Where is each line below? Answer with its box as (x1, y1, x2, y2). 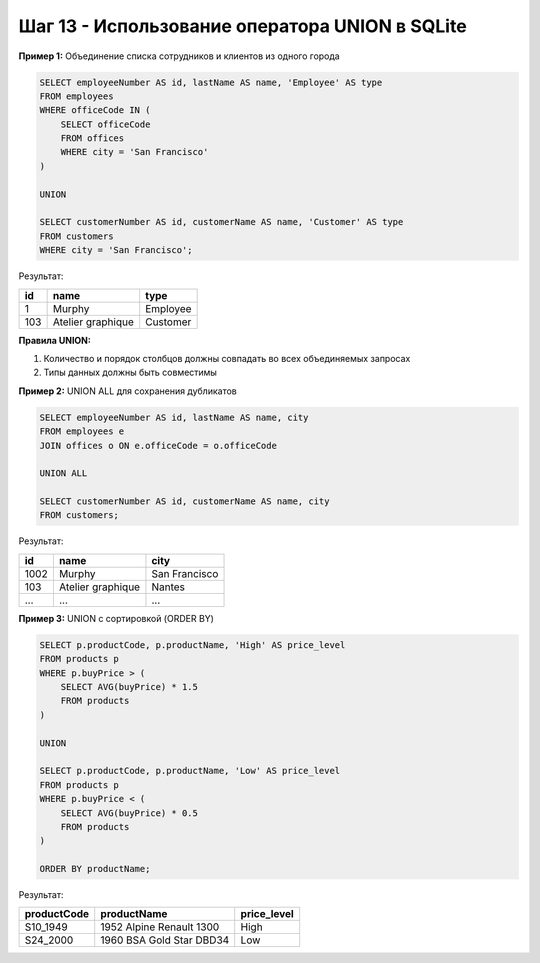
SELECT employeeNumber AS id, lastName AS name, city (39, 411, 309, 423)
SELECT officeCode (60, 118, 151, 130)
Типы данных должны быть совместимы (43, 366, 217, 379)
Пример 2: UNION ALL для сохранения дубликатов (18, 385, 237, 397)
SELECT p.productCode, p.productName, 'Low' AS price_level (39, 765, 341, 777)
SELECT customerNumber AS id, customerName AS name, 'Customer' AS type (39, 216, 404, 228)
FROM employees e (39, 426, 125, 437)
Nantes (151, 580, 185, 594)
